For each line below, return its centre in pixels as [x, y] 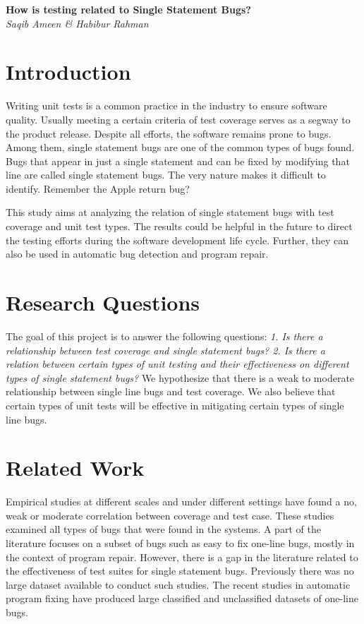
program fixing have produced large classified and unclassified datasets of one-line [182, 598]
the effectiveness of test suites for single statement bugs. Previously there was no [180, 571]
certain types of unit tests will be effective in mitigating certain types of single [175, 405]
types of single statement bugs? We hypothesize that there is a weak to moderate [180, 377]
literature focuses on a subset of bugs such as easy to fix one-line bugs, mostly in [180, 543]
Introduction [68, 72]
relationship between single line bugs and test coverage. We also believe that [171, 391]
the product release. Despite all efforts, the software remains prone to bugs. [169, 133]
